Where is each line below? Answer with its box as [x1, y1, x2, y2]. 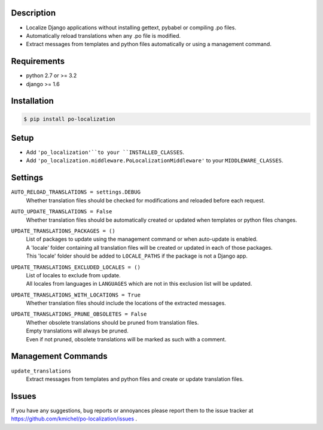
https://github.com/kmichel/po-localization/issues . [11, 415, 138, 422]
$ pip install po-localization [23, 116, 116, 122]
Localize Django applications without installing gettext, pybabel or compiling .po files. [26, 24, 236, 31]
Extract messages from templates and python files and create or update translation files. [26, 375, 244, 383]
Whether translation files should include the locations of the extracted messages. [26, 299, 227, 307]
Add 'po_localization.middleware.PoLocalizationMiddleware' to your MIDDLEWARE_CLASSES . [26, 157, 284, 164]
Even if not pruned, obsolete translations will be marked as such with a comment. [26, 335, 227, 343]
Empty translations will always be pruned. [26, 327, 129, 335]
